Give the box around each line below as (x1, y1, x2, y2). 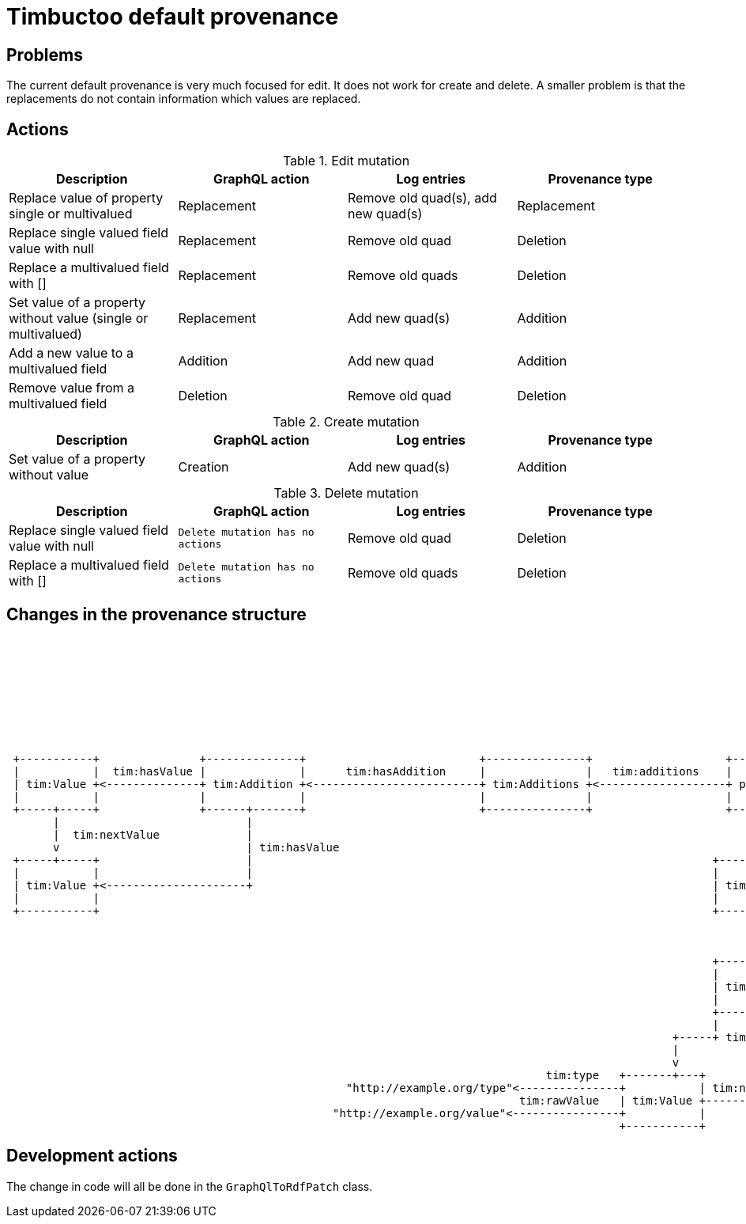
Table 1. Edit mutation (282, 153, 410, 169)
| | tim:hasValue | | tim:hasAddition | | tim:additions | (13, 764, 733, 778)
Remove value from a (9, 380, 135, 396)
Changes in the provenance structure (6, 604, 307, 625)
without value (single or (9, 310, 149, 327)
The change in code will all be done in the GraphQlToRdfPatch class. (6, 1179, 373, 1193)
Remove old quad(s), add (348, 190, 497, 207)
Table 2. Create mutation (273, 414, 420, 430)
